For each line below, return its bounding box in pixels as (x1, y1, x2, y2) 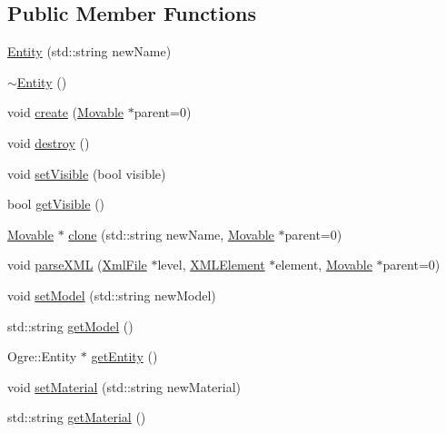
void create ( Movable (7, 103, 124, 122)
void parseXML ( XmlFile (7, 255, 147, 274)
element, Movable (275, 255, 372, 274)
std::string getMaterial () (7, 408, 146, 427)
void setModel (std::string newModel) (7, 285, 216, 304)
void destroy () (7, 133, 90, 152)
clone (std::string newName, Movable (68, 224, 274, 243)
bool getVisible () (7, 194, 105, 213)
